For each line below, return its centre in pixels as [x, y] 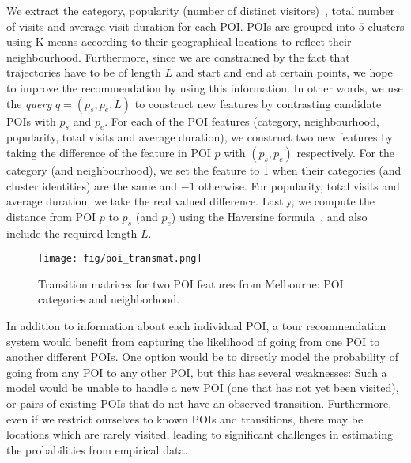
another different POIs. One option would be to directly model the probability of [202, 357]
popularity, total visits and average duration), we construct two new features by [200, 137]
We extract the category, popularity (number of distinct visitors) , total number [201, 10]
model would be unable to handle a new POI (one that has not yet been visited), [203, 388]
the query [29, 103]
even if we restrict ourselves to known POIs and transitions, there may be [185, 418]
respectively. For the [346, 152]
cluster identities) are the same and [92, 185]
